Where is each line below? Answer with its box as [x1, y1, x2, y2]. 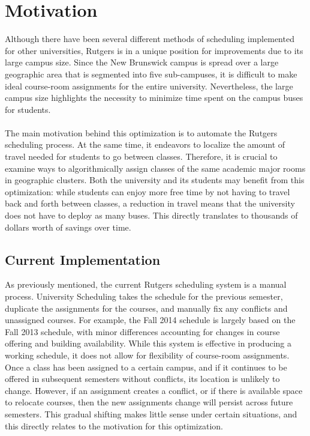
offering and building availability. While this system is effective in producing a [5, 337, 291, 350]
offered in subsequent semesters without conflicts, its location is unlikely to [5, 372, 280, 385]
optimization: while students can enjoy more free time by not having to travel [5, 185, 290, 198]
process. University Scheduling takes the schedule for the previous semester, [5, 290, 283, 303]
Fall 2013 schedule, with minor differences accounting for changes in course [5, 325, 280, 338]
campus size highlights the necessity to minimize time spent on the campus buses [5, 91, 303, 104]
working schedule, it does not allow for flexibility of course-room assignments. [5, 348, 290, 361]
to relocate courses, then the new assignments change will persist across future [5, 396, 293, 408]
